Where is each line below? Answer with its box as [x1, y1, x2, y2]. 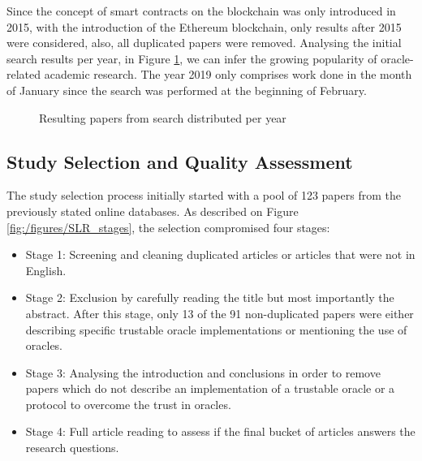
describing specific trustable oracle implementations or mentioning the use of [25, 321, 407, 338]
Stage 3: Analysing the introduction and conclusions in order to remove [25, 364, 381, 381]
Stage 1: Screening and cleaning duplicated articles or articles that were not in [25, 246, 416, 263]
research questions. [25, 439, 119, 456]
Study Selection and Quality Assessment [6, 149, 353, 174]
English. [25, 261, 67, 278]
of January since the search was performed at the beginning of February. [6, 81, 367, 98]
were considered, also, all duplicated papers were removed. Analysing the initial [6, 34, 402, 51]
